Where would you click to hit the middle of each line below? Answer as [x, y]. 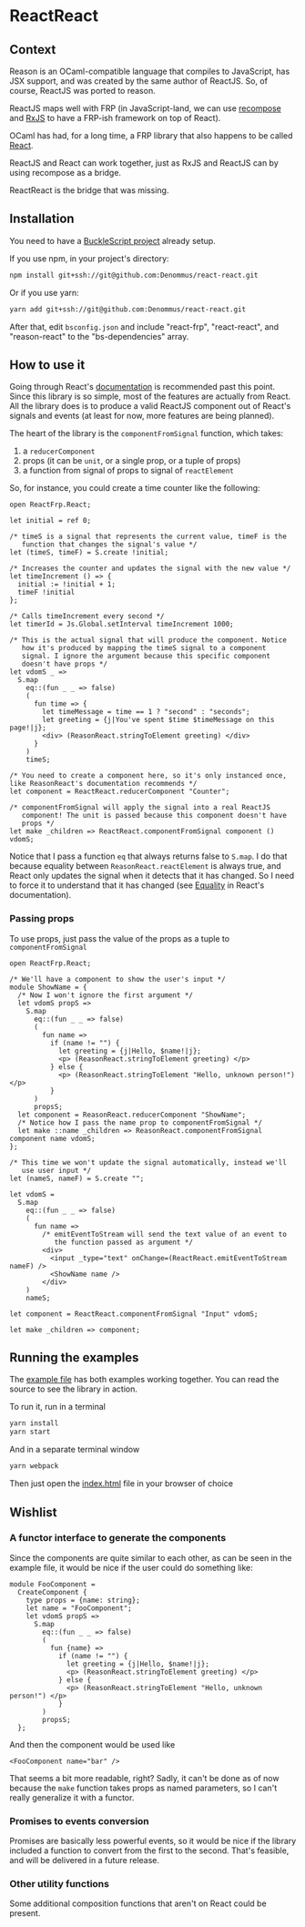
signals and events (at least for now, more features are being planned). [142, 416]
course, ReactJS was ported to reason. [83, 91]
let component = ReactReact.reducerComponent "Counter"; [120, 792]
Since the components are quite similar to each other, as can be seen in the [151, 1557]
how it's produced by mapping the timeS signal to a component [144, 648]
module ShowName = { [49, 987]
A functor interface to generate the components [118, 1538]
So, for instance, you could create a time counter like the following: [135, 488]
